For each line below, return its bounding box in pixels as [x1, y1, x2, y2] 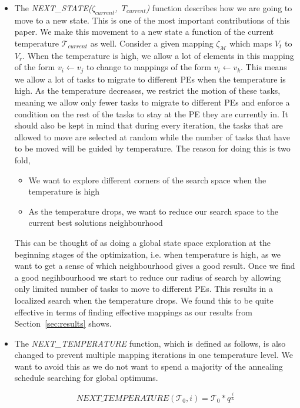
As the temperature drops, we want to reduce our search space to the [28, 205, 278, 217]
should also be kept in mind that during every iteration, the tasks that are [14, 119, 283, 131]
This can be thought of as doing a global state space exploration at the [14, 236, 271, 248]
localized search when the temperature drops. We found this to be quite [14, 294, 274, 306]
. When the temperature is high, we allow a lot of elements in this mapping [22, 49, 294, 61]
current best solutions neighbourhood [28, 216, 163, 229]
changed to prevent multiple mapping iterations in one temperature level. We [14, 348, 293, 361]
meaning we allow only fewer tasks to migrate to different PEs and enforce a [14, 96, 290, 108]
